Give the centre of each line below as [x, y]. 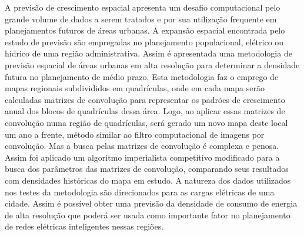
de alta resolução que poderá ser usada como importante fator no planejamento [148, 215]
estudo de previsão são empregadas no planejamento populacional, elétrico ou [144, 41]
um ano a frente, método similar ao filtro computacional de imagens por [135, 134]
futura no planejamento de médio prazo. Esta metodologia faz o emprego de [142, 76]
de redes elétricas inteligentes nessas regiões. [84, 226]
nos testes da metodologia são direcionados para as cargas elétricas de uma [140, 192]
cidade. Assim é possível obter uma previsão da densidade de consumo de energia [151, 203]
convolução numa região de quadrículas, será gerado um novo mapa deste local [146, 122]
